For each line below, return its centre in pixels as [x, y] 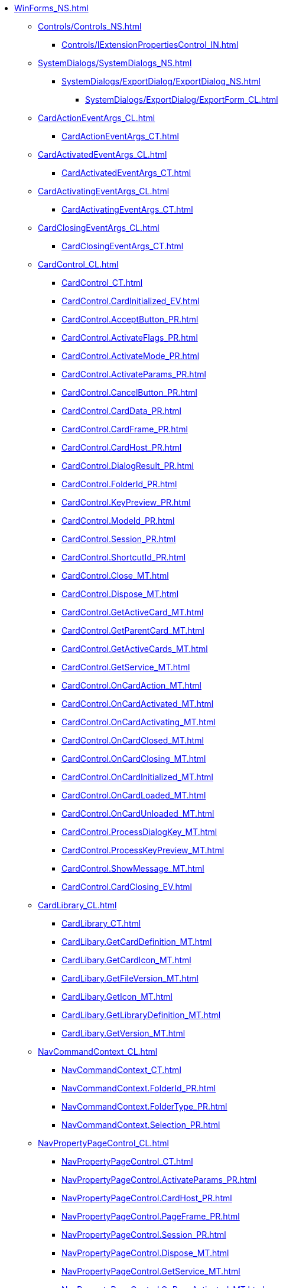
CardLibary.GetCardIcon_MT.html [126, 960]
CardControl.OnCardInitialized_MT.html [137, 777]
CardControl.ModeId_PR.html [118, 521]
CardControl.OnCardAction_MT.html [131, 685]
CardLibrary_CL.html [77, 905]
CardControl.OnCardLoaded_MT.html [134, 795]
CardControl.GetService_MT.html [126, 667]
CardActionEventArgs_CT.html [120, 136]
